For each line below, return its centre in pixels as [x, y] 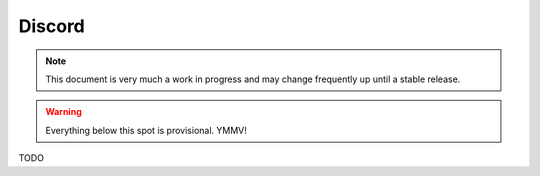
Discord [51, 26]
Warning [63, 112]
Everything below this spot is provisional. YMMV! [146, 130]
